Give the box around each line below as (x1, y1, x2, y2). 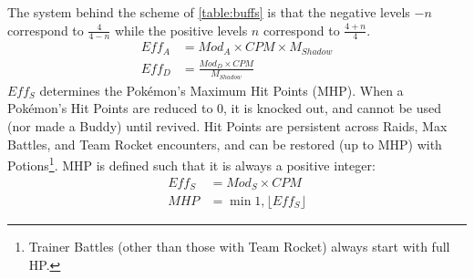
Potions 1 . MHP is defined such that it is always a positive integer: (7, 153, 376, 174)
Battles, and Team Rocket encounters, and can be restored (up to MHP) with (7, 134, 442, 153)
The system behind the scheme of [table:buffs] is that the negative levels (7, 3, 410, 21)
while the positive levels (114, 20, 248, 39)
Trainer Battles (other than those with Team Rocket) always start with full (28, 237, 450, 256)
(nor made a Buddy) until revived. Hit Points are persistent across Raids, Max (7, 117, 448, 136)
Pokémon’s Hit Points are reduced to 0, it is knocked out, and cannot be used (7, 98, 441, 118)
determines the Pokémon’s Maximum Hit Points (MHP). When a (39, 80, 404, 99)
